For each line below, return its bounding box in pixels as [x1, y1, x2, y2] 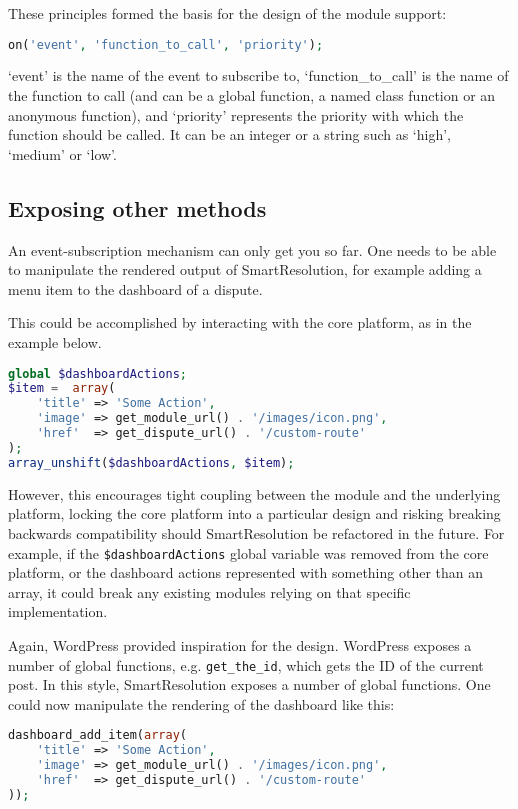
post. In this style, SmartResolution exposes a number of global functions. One [8, 674, 491, 695]
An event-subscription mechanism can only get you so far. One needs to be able [8, 239, 497, 260]
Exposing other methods [8, 192, 267, 223]
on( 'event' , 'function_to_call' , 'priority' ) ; [8, 37, 324, 52]
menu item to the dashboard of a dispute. [8, 278, 263, 299]
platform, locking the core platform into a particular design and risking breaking [8, 503, 501, 524]
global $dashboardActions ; [8, 366, 187, 381]
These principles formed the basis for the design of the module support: [8, 3, 447, 23]
